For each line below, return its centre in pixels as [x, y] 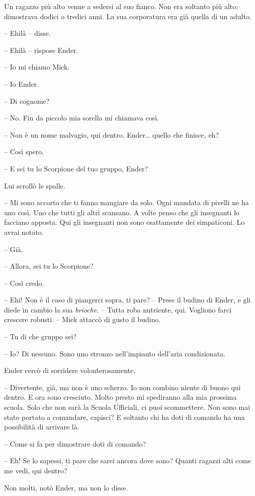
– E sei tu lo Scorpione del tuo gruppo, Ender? [76, 168]
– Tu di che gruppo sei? [40, 336]
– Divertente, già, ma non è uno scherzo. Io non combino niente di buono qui [122, 387]
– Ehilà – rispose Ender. [41, 50]
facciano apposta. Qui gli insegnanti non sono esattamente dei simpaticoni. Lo [124, 222]
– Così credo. [24, 283]
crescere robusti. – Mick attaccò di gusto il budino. [82, 319]
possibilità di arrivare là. [42, 427]
